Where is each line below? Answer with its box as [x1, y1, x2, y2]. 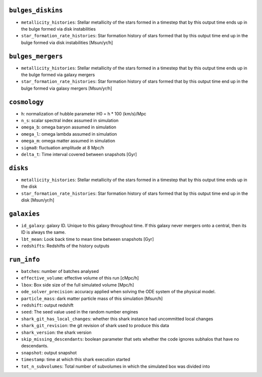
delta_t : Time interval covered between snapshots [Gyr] [21, 152, 137, 157]
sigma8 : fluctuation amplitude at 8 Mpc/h [21, 144, 104, 150]
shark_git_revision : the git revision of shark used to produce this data [21, 323, 169, 329]
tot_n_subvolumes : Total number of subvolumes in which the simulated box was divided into [21, 363, 211, 369]
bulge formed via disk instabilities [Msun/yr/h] [21, 39, 114, 46]
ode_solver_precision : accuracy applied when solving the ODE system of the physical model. [21, 289, 216, 295]
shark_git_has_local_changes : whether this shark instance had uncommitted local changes [21, 315, 213, 322]
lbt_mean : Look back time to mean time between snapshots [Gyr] [21, 236, 154, 242]
